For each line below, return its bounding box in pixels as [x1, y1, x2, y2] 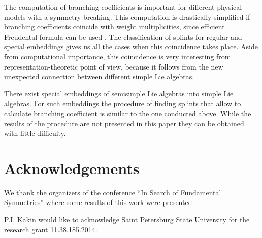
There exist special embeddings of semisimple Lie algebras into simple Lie [4, 88, 234, 98]
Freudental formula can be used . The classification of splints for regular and [4, 31, 242, 42]
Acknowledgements [4, 157, 140, 178]
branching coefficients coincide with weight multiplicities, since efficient [4, 21, 225, 32]
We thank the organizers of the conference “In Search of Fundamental [4, 187, 221, 197]
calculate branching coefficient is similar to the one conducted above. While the [4, 108, 251, 118]
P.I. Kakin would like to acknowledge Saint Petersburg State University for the [4, 214, 250, 225]
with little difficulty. [4, 128, 66, 139]
